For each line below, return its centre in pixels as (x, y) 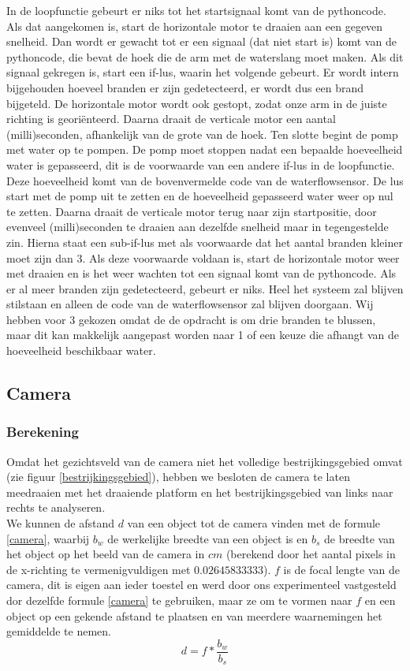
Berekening (43, 432)
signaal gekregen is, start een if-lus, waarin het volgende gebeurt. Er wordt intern (203, 72)
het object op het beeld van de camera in (106, 554)
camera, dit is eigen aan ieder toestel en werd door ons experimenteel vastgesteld (201, 585)
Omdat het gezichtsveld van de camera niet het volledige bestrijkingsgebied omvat (205, 461)
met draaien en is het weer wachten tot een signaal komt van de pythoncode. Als (201, 273)
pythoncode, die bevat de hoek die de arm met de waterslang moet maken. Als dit (205, 56)
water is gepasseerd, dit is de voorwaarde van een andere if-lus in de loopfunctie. (201, 164)
